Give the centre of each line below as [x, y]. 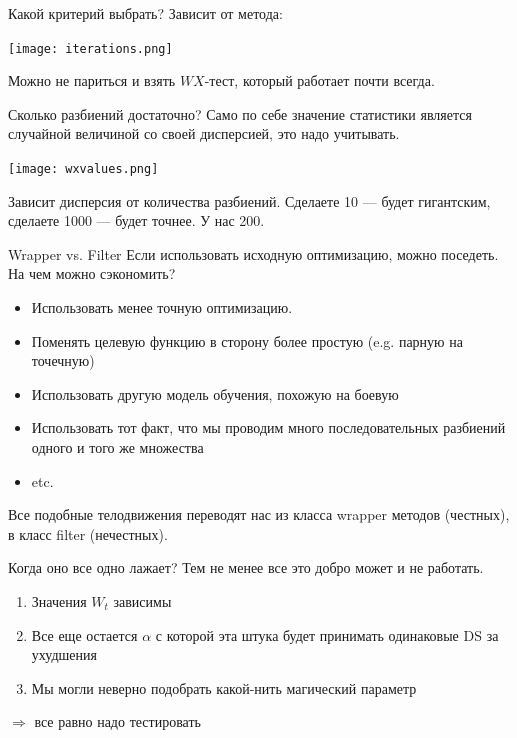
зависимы [142, 601]
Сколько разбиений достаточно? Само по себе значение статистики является [240, 113]
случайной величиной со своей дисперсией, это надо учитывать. [204, 133]
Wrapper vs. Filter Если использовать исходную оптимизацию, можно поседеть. [253, 253]
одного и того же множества [117, 447]
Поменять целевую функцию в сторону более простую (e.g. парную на [247, 340]
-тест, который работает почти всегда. [319, 80]
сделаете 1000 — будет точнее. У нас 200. [136, 220]
